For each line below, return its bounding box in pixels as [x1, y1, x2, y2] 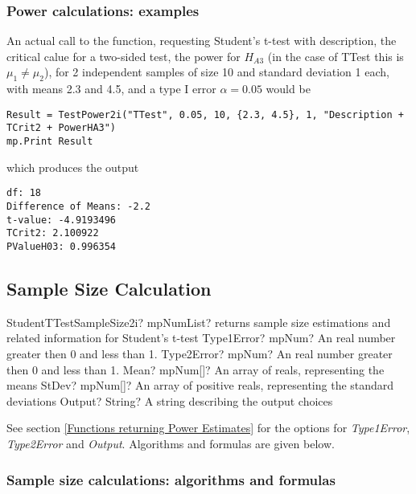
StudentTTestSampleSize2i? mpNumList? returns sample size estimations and [6, 313, 391, 330]
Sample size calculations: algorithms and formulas [6, 469, 336, 489]
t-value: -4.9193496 [6, 214, 117, 226]
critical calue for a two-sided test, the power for [6, 47, 241, 64]
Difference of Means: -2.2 [6, 201, 150, 213]
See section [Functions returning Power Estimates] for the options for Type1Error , [6, 419, 410, 436]
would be [266, 80, 311, 97]
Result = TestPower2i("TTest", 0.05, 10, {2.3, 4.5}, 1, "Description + [6, 108, 404, 120]
